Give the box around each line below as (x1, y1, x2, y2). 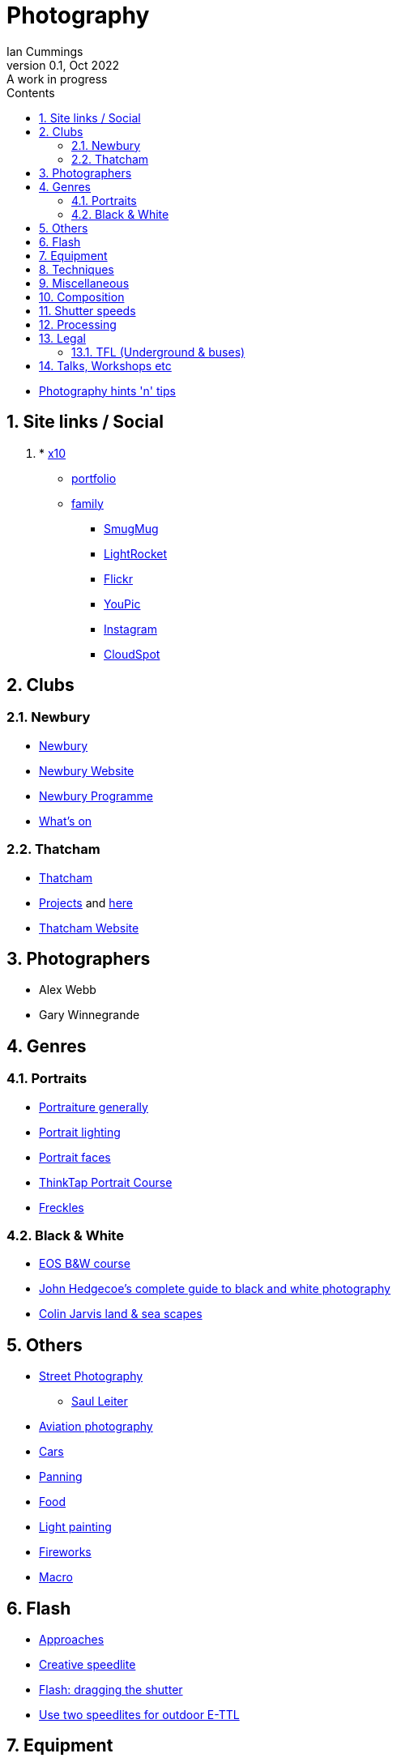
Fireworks (39, 1545, 92, 1559)
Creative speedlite (39, 1657, 136, 1672)
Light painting (39, 1520, 112, 1534)
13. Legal (39, 331, 86, 345)
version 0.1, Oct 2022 (6, 58, 120, 72)
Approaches (39, 1632, 105, 1647)
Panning (39, 1470, 83, 1484)
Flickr (104, 571, 133, 586)
